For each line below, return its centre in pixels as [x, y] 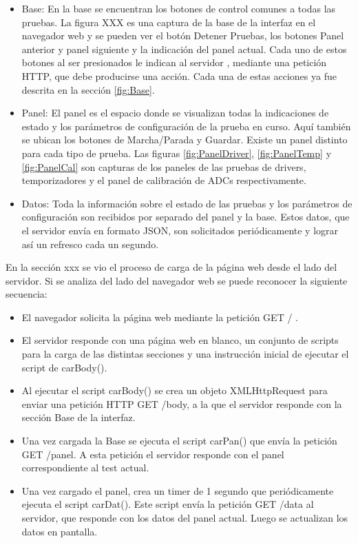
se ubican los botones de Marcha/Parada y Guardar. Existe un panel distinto [185, 140]
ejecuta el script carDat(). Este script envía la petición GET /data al [168, 504]
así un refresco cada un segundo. [90, 244]
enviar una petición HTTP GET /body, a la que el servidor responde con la [182, 403]
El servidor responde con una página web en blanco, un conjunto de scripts [180, 340]
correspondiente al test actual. [85, 468]
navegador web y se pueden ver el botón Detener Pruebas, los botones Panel [183, 35]
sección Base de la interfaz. [78, 417]
